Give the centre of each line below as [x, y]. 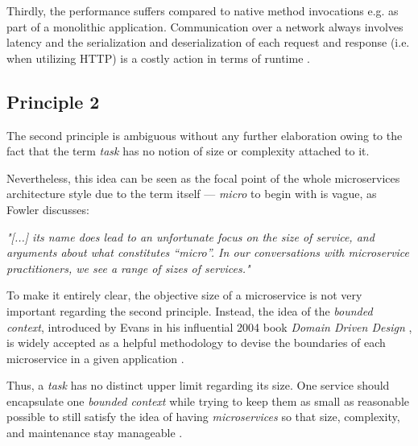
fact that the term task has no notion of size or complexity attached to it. [188, 151]
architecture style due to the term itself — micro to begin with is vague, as [192, 194]
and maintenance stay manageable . [95, 433]
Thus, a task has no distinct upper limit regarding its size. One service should [198, 385]
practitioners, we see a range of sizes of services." [128, 268]
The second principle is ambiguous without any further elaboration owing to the [205, 135]
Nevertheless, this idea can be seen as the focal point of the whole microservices [203, 178]
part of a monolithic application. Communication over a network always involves [205, 26]
